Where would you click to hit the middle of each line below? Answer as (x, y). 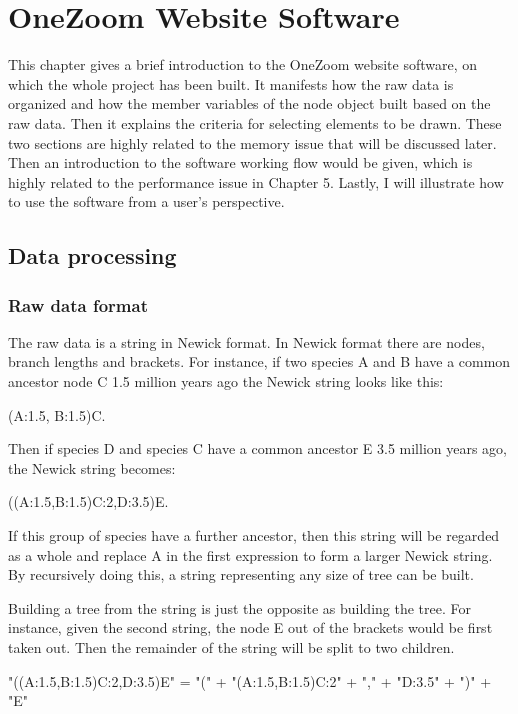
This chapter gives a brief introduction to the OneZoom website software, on (243, 64)
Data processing (92, 255)
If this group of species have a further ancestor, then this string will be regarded (254, 535)
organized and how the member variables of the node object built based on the (249, 103)
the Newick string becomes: (92, 467)
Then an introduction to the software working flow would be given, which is (240, 162)
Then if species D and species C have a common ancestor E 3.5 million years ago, (258, 448)
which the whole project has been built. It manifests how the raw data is (231, 83)
